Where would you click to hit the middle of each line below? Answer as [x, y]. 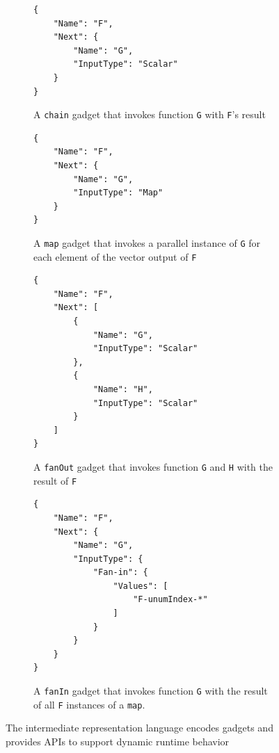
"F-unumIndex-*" [170, 600]
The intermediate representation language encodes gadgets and [139, 728]
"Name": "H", [123, 390]
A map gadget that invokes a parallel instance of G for [147, 242]
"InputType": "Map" [118, 193]
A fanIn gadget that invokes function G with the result [151, 691]
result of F [55, 480]
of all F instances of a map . [89, 704]
